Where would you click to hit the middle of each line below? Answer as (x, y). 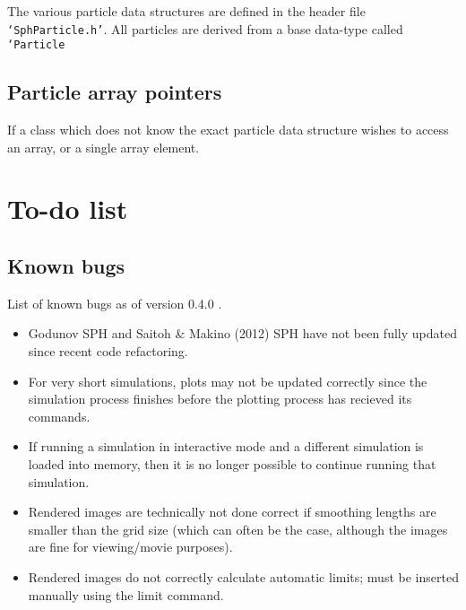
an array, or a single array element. (104, 147)
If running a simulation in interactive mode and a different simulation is (226, 446)
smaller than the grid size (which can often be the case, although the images (238, 529)
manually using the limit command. (126, 594)
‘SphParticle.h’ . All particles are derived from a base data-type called (205, 28)
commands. (59, 416)
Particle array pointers (115, 92)
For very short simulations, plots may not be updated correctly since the (228, 381)
